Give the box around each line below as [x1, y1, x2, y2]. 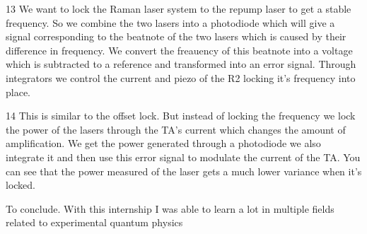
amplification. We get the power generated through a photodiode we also [6, 136, 321, 151]
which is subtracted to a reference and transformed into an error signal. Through [6, 57, 356, 71]
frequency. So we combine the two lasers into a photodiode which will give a [6, 15, 335, 30]
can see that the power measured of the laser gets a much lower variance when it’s [6, 163, 362, 178]
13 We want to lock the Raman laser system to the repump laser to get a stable [6, 1, 351, 16]
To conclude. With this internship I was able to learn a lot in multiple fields [6, 201, 334, 216]
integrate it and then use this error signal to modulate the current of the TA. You [6, 149, 361, 164]
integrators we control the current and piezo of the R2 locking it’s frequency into [6, 70, 356, 85]
